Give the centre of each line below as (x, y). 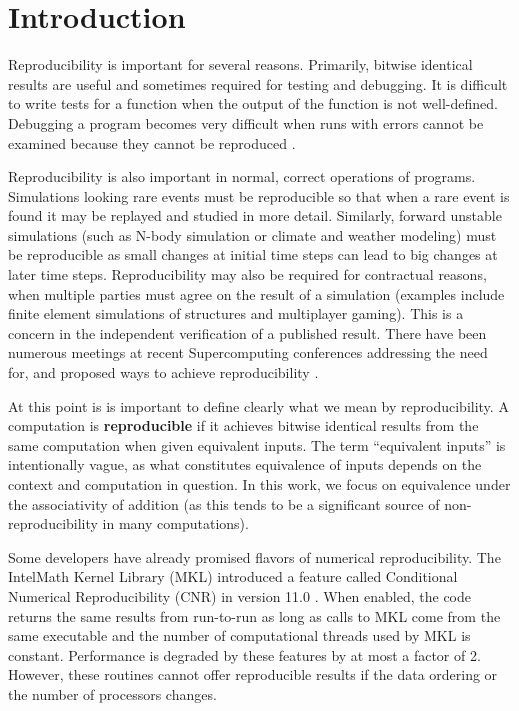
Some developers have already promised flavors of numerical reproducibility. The (254, 556)
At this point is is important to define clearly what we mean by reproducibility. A (258, 405)
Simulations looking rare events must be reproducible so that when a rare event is (259, 195)
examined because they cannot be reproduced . (152, 142)
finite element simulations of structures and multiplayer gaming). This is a (236, 313)
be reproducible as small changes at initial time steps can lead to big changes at (253, 254)
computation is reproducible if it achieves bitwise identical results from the (243, 425)
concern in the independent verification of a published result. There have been (247, 332)
